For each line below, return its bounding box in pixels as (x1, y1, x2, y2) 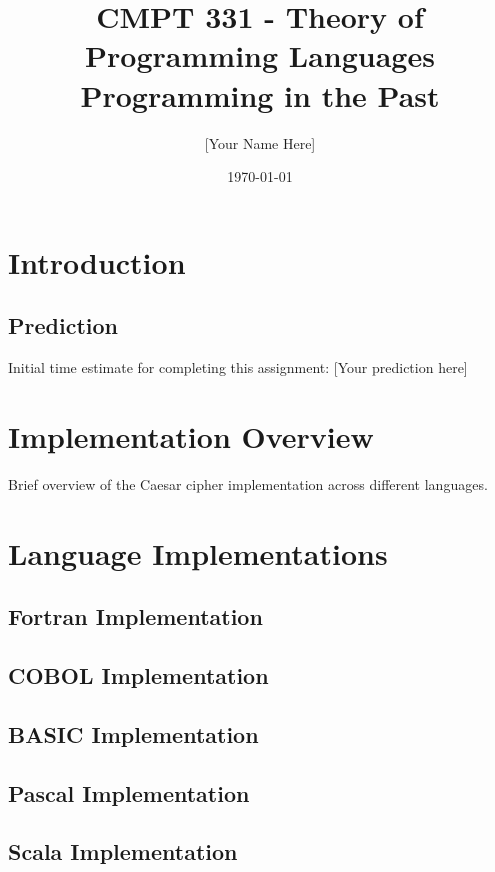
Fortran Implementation (8, 601, 263, 632)
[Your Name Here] (204, 132, 316, 153)
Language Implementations (8, 532, 388, 573)
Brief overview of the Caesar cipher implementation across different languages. (8, 473, 488, 494)
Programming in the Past (80, 74, 440, 115)
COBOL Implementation (8, 659, 269, 690)
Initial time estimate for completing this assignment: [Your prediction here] (8, 357, 468, 378)
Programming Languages (85, 35, 435, 76)
